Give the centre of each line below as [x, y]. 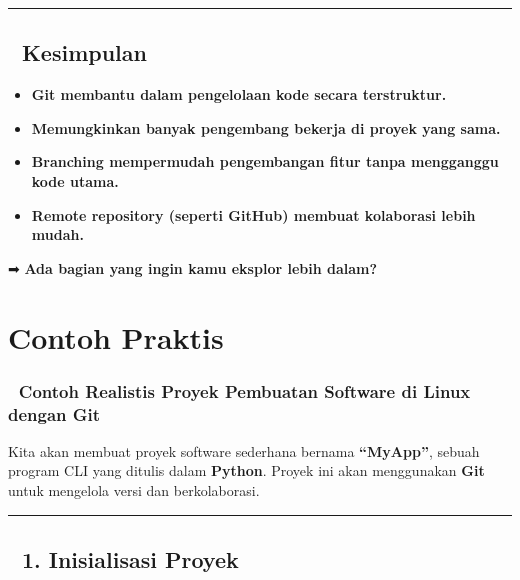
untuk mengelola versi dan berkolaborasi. [134, 490]
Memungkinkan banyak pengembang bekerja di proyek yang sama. [266, 127]
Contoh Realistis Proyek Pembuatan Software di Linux [244, 390]
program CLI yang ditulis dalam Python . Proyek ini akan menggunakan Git [246, 470]
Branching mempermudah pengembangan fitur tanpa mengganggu [265, 161]
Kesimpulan [84, 52]
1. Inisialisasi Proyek [130, 559]
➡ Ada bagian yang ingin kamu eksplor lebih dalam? [193, 267]
